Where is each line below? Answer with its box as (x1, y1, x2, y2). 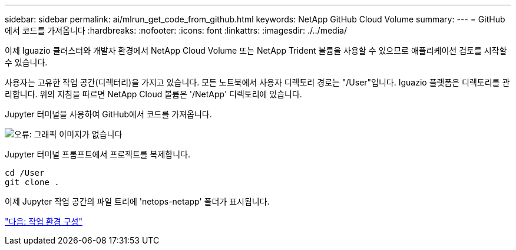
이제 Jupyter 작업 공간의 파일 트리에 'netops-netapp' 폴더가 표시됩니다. (5, 196, 270, 206)
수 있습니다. (5, 57, 48, 67)
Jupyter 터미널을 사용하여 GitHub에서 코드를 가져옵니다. (5, 109, 212, 119)
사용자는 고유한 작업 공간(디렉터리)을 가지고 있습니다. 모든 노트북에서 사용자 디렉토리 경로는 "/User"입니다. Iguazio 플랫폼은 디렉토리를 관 (5, 77, 510, 87)
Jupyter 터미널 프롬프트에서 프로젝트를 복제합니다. (5, 149, 191, 159)
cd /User (5, 168, 45, 177)
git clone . (5, 177, 59, 187)
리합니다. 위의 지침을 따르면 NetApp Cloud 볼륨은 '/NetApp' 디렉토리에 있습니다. (5, 89, 302, 99)
